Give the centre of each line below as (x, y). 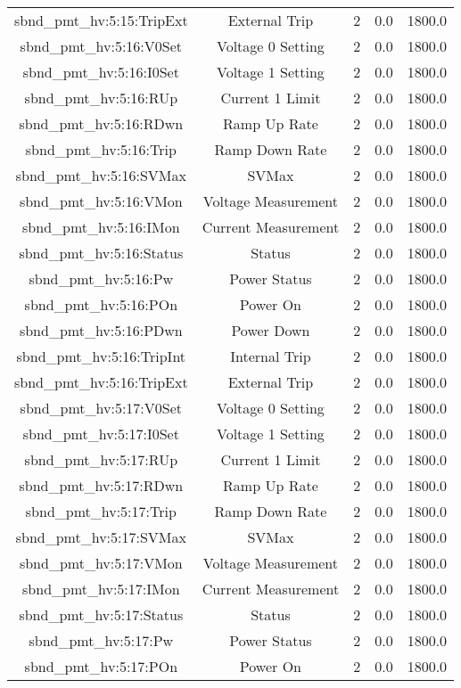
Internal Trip (271, 356)
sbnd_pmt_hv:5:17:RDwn (101, 485)
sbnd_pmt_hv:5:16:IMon (101, 227)
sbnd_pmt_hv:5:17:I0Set (101, 434)
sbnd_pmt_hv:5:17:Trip (101, 511)
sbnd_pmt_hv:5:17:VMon (101, 563)
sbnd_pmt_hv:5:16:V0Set (101, 46)
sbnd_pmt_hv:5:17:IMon (101, 589)
